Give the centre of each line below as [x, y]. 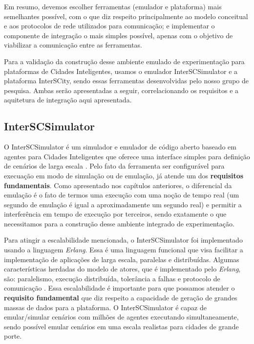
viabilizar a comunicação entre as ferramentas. [73, 45]
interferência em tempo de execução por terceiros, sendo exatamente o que [115, 214]
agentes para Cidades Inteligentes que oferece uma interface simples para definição [127, 156]
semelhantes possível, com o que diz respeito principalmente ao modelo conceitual [126, 16]
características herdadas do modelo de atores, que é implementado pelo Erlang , [122, 269]
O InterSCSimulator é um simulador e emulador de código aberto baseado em [120, 147]
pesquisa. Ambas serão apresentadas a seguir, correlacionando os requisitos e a [121, 90]
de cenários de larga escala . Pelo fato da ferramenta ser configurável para [114, 166]
